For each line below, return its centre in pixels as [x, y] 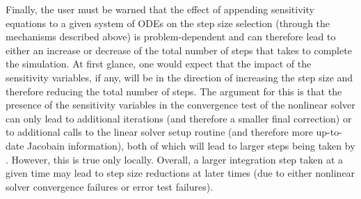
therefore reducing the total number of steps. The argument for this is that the [174, 91]
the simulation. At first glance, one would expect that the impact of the [159, 64]
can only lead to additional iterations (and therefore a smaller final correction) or [179, 118]
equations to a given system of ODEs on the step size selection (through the [168, 23]
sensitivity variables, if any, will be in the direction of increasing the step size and [179, 77]
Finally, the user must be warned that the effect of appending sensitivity [160, 9]
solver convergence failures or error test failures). [110, 186]
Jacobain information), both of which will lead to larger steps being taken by [191, 145]
